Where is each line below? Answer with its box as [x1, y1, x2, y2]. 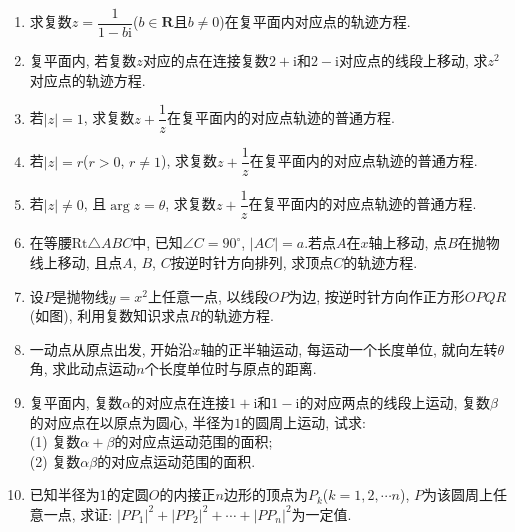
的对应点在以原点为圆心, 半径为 [29, 411, 235, 432]
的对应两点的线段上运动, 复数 [299, 392, 490, 412]
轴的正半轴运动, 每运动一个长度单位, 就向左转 [200, 338, 498, 359]
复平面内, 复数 [29, 392, 123, 412]
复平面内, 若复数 [29, 50, 137, 71]
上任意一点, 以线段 [148, 285, 269, 306]
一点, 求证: [43, 503, 113, 524]
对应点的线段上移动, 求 [338, 50, 488, 71]
